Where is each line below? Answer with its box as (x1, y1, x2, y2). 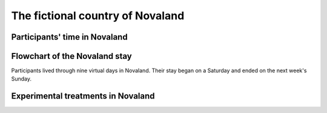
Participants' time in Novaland (11, 32, 128, 42)
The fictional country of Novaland (11, 9, 185, 22)
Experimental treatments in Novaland (11, 91, 155, 102)
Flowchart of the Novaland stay (11, 51, 133, 61)
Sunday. (11, 75, 32, 82)
